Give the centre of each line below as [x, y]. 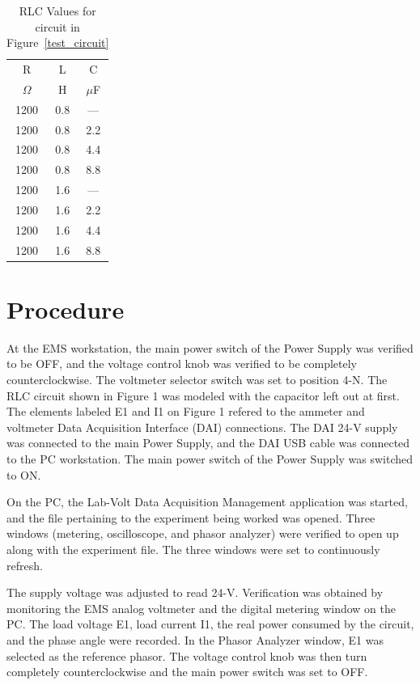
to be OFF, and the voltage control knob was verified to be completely [182, 364]
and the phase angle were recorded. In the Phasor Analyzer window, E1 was [195, 639]
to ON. [24, 474]
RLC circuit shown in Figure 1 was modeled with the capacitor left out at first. [203, 395]
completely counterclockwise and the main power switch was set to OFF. [187, 672]
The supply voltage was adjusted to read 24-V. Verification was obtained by [195, 592]
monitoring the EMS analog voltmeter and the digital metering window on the [202, 608]
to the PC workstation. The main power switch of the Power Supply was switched [210, 459]
